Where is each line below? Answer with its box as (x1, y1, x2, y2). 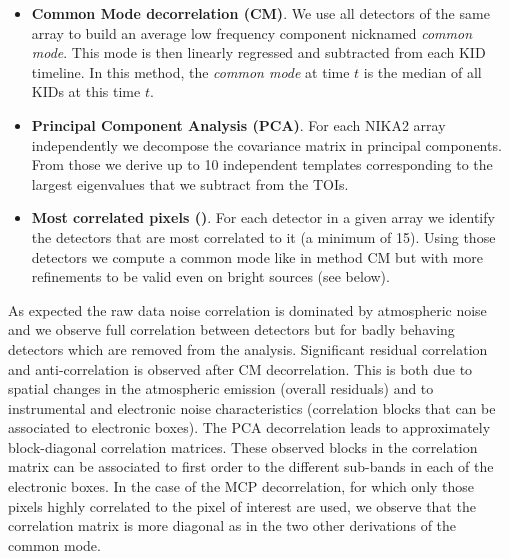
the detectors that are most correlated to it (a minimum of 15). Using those (31, 226, 496, 247)
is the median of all (363, 61, 482, 82)
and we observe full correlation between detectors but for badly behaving (8, 319, 455, 340)
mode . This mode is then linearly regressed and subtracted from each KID (31, 42, 486, 63)
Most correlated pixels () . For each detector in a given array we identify (31, 207, 495, 228)
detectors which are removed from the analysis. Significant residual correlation (8, 338, 488, 359)
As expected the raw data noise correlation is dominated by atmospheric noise (8, 299, 487, 320)
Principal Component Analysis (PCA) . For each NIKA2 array (31, 114, 446, 135)
